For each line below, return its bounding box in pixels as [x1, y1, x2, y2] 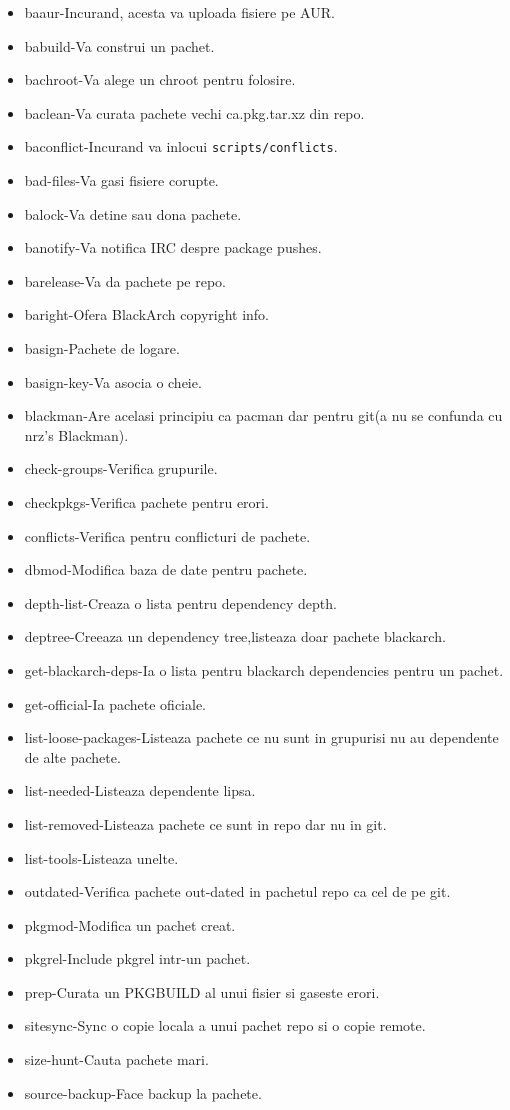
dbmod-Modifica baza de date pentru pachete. [24, 559, 308, 580]
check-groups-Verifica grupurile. [24, 458, 218, 479]
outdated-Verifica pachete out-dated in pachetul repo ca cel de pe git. [24, 881, 451, 902]
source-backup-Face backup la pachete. [24, 1082, 262, 1103]
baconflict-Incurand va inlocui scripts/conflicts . [24, 136, 338, 157]
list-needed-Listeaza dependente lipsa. [24, 780, 256, 801]
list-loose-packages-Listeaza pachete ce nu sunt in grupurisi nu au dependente [24, 727, 499, 748]
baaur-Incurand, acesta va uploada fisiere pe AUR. [24, 2, 335, 22]
